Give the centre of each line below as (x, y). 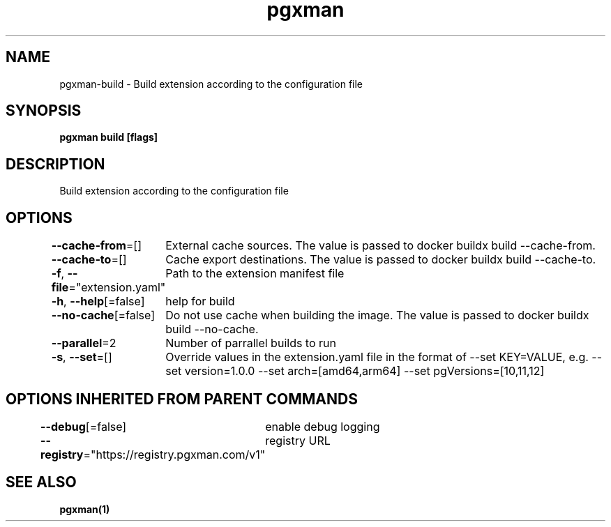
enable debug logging (323, 426)
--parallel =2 (84, 343)
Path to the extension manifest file (255, 274)
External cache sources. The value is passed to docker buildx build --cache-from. (380, 246)
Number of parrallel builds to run (251, 343)
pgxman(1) (85, 509)
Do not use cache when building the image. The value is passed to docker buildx (377, 315)
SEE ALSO (41, 482)
